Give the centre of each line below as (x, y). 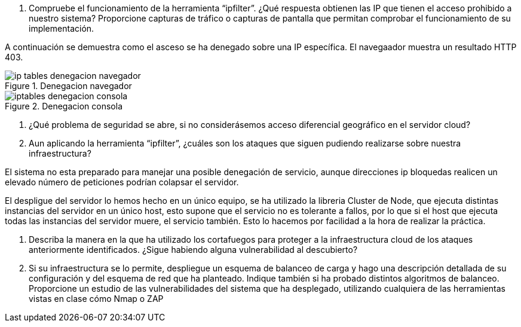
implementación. (62, 28)
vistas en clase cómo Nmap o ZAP (96, 299)
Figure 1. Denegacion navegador (68, 86)
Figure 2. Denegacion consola (64, 106)
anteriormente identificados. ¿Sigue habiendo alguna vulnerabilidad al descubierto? (193, 250)
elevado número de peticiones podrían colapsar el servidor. (122, 182)
